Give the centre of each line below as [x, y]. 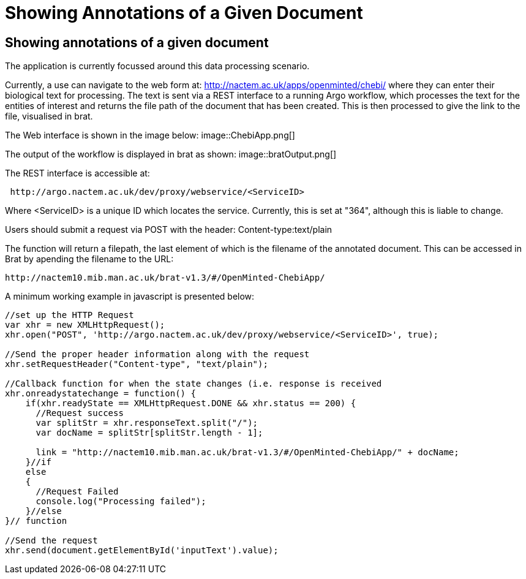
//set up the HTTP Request [70, 315]
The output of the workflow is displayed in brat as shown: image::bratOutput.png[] [171, 154]
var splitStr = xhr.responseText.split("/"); [147, 423]
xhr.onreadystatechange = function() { [100, 394]
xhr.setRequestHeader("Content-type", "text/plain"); [137, 364]
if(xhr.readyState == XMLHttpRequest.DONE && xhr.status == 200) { [191, 403]
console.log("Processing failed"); [121, 501]
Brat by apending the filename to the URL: [89, 259]
